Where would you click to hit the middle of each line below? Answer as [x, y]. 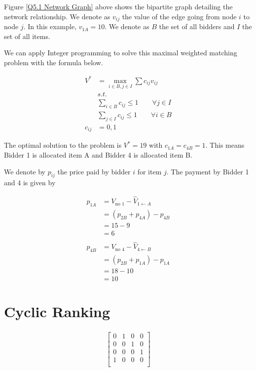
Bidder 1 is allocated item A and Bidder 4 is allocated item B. [98, 154]
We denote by [25, 171]
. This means [225, 145]
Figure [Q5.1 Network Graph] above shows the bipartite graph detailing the [118, 6]
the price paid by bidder [94, 171]
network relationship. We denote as [57, 16]
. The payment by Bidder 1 [208, 171]
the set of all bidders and [197, 26]
